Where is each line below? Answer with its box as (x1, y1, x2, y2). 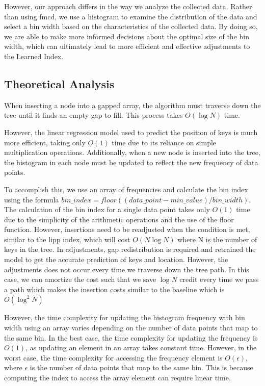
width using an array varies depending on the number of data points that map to (4, 322, 258, 333)
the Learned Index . (4, 50, 64, 61)
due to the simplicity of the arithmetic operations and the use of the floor (4, 214, 234, 224)
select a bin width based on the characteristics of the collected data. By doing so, (4, 21, 258, 32)
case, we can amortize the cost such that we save (4, 274, 156, 285)
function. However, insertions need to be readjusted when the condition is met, (4, 224, 250, 235)
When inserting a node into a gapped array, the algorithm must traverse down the (4, 99, 261, 110)
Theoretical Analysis (4, 75, 115, 91)
